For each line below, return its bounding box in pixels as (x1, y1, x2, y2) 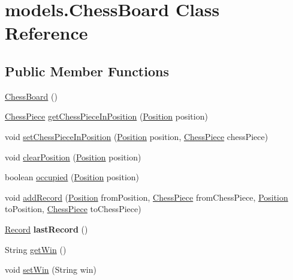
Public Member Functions (5, 61, 169, 80)
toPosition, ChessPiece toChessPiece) (5, 202, 141, 215)
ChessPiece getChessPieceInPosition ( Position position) (5, 110, 208, 123)
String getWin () (5, 243, 67, 255)
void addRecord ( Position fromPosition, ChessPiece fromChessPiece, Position (5, 190, 288, 203)
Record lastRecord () (5, 222, 88, 235)
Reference (5, 20, 88, 45)
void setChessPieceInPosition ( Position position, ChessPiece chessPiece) (5, 130, 268, 142)
